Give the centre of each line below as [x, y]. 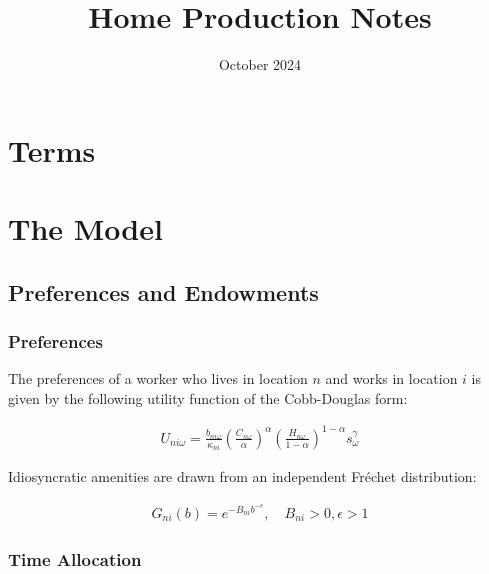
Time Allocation [75, 558]
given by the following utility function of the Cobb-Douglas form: [208, 397]
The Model [85, 228]
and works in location [391, 378]
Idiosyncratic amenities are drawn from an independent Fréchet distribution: [242, 476]
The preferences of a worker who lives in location [158, 378]
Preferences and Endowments [163, 291]
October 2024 [260, 64]
